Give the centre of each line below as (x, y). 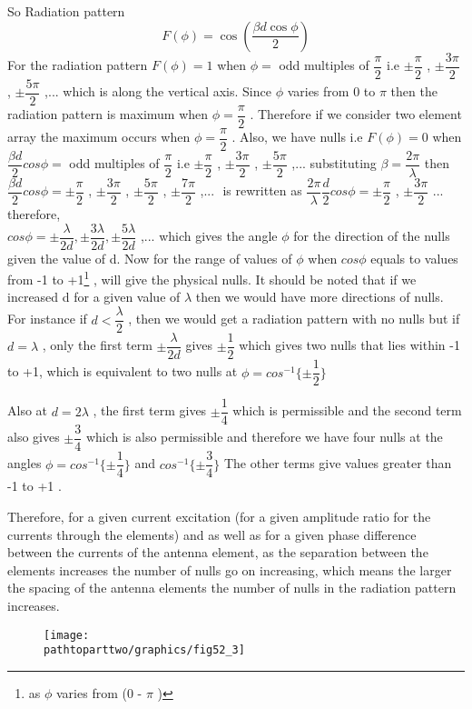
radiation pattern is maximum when (108, 114)
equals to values (414, 258)
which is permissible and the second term (347, 410)
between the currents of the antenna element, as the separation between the (218, 552)
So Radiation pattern (66, 11)
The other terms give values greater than (338, 463)
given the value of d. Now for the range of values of (150, 258)
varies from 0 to (331, 91)
